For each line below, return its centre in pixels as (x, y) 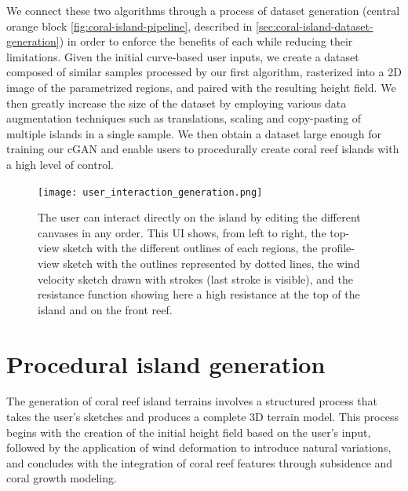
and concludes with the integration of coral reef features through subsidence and (200, 462)
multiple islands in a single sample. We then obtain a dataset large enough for (194, 133)
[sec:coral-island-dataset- (315, 26)
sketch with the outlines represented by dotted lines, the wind (211, 263)
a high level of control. (60, 164)
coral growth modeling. (62, 478)
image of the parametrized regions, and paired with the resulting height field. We (201, 87)
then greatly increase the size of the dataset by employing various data (177, 103)
